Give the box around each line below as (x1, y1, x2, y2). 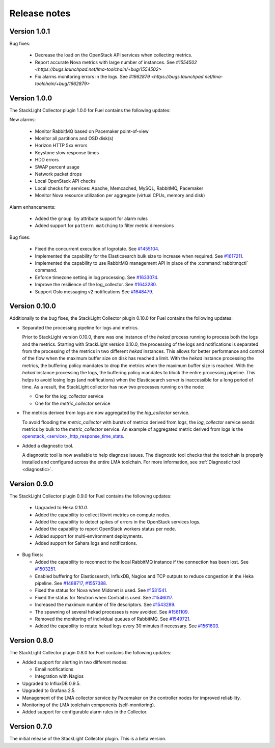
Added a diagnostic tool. (22, 442, 74, 449)
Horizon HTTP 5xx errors (35, 143, 88, 149)
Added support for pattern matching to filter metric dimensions (35, 223, 174, 229)
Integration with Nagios (35, 673, 84, 679)
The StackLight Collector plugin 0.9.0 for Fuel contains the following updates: (9, 493, 172, 499)
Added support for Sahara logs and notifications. (35, 540, 137, 546)
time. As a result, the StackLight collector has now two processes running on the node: (22, 383, 205, 390)
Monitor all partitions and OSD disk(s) (35, 135, 114, 142)
